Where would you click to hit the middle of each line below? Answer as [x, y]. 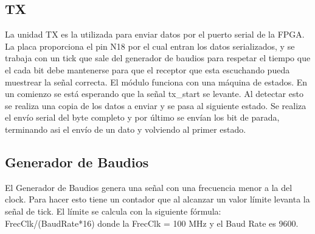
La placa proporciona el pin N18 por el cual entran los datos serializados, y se [150, 46]
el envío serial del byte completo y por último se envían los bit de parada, [142, 117]
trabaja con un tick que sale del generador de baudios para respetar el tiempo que [158, 58]
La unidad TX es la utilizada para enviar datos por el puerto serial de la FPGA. [155, 34]
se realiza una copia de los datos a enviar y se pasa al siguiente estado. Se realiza [156, 105]
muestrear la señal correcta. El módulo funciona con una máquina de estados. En [156, 82]
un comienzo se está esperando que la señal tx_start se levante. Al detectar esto [154, 94]
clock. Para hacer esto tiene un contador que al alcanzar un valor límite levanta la [157, 199]
